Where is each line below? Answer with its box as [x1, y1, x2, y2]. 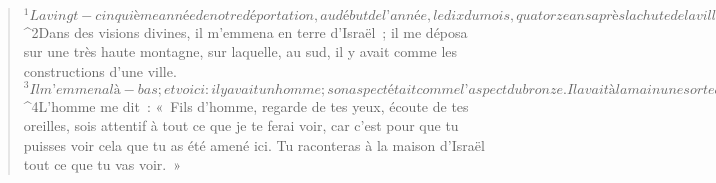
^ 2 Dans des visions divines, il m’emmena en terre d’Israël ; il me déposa [23, 21, 468, 42]
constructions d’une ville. [23, 60, 177, 81]
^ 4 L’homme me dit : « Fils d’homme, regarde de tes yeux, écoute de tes [23, 95, 469, 116]
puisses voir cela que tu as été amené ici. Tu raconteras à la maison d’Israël [23, 134, 485, 155]
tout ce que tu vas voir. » [23, 154, 182, 175]
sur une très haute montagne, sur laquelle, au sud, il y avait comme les [23, 41, 458, 62]
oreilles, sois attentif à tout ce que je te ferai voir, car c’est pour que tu [23, 115, 459, 136]
